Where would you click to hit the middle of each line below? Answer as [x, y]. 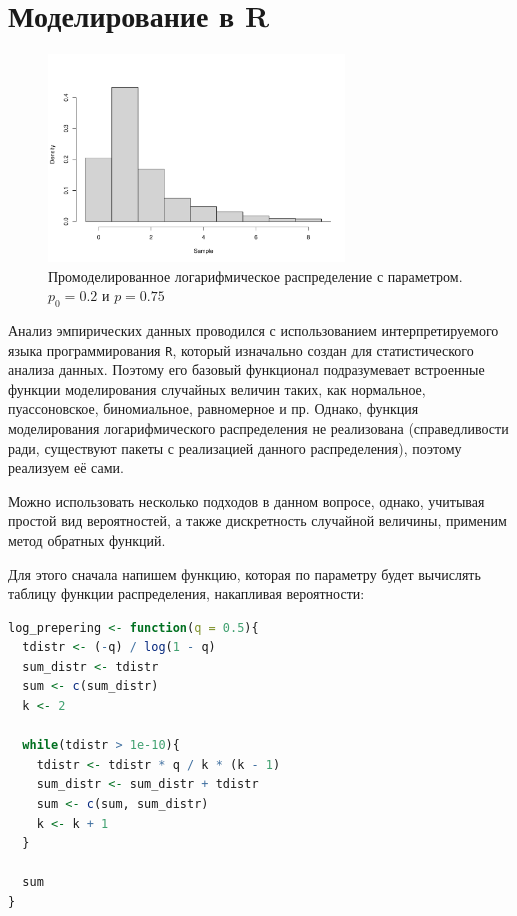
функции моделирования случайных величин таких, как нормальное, [217, 388]
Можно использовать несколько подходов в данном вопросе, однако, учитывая [246, 500]
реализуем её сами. [66, 467]
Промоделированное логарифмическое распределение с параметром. [255, 275]
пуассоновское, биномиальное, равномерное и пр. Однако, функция [213, 408]
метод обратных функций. [87, 539]
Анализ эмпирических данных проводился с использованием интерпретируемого [253, 329]
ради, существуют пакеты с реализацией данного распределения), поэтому [235, 447]
